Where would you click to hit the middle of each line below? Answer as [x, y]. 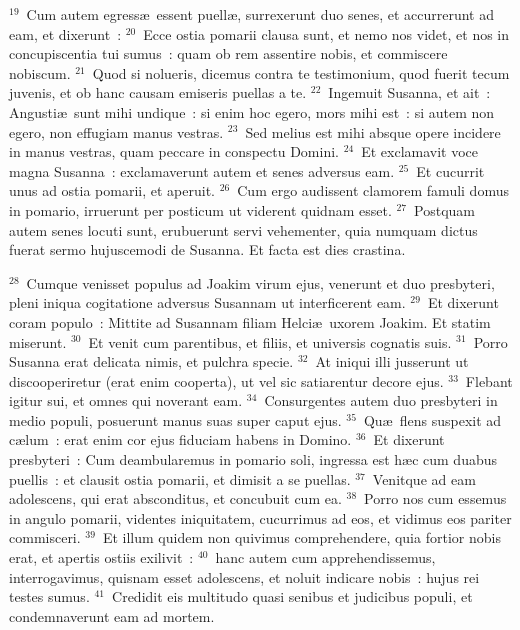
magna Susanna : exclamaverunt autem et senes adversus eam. [202, 170]
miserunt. [38, 341]
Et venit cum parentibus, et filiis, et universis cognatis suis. [270, 341]
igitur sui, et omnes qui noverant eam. [126, 400]
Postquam [444, 209]
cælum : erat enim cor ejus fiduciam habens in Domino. [180, 439]
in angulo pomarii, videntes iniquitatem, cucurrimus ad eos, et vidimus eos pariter [260, 517]
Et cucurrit [450, 170]
